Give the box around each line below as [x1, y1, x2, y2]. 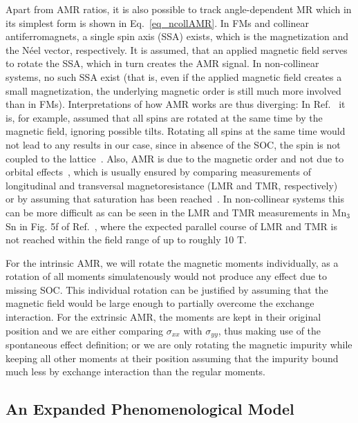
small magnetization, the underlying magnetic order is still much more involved [6, 83, 341, 97]
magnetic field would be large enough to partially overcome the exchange [6, 296, 314, 310]
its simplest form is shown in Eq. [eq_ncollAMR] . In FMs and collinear [6, 15, 310, 30]
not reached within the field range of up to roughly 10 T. [6, 232, 247, 247]
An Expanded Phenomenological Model [6, 398, 294, 420]
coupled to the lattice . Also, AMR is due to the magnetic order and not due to [6, 151, 344, 165]
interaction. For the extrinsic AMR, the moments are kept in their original [6, 310, 321, 324]
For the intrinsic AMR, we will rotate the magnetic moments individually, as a [6, 255, 339, 270]
